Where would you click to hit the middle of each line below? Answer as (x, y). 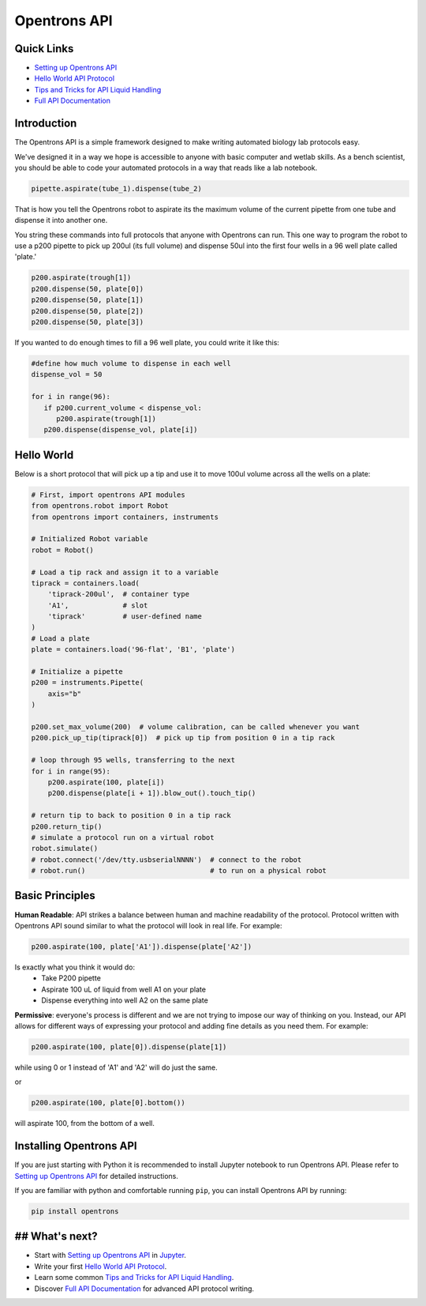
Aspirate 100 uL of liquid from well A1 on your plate (124, 989)
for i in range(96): (71, 397)
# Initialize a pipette (77, 672)
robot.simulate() (65, 849)
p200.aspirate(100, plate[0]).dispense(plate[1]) (129, 1046)
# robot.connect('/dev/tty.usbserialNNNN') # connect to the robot (166, 860)
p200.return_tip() (67, 826)
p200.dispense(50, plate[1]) (88, 300)
